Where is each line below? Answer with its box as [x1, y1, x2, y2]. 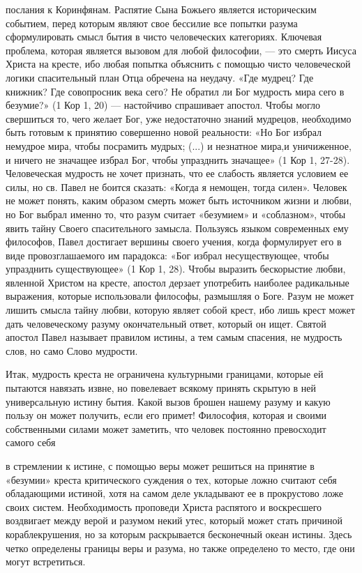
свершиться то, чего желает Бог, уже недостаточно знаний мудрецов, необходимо [6, 111, 352, 125]
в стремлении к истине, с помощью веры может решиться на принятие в [6, 459, 315, 473]
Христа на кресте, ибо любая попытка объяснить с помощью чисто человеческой [6, 56, 351, 71]
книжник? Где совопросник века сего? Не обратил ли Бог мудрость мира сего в [6, 84, 345, 98]
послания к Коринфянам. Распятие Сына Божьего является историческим [6, 2, 317, 16]
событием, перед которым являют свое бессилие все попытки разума [6, 15, 298, 30]
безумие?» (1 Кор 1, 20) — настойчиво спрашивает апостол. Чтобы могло [6, 98, 321, 112]
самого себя [6, 435, 56, 450]
